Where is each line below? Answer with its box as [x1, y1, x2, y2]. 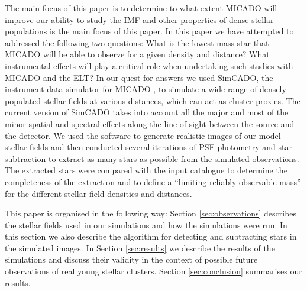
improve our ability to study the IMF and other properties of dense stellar [5, 13, 274, 25]
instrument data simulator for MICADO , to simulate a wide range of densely [5, 83, 286, 95]
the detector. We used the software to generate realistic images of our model [5, 129, 281, 141]
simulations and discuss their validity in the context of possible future [5, 253, 258, 266]
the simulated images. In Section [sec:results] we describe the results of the [5, 241, 275, 254]
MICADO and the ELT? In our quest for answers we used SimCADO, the [5, 71, 273, 83]
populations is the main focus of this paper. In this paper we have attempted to [5, 25, 294, 37]
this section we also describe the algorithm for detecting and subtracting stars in [5, 230, 297, 242]
